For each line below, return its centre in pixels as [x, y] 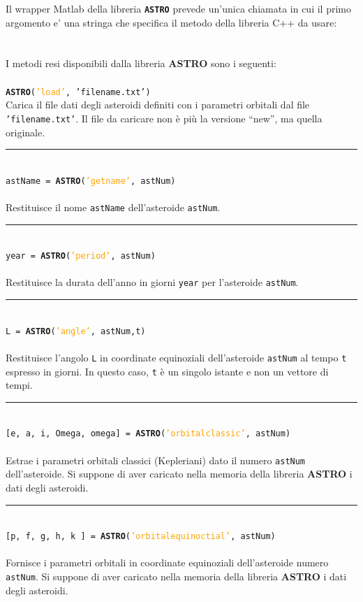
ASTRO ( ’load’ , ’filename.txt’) [78, 92]
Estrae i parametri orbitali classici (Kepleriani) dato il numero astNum [156, 460]
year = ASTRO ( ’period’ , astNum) [81, 256]
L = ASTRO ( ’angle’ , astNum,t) [76, 331]
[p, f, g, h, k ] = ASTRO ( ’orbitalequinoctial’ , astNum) [141, 537]
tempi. [19, 385]
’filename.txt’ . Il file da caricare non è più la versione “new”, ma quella [164, 118]
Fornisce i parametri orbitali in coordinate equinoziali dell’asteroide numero [167, 562]
